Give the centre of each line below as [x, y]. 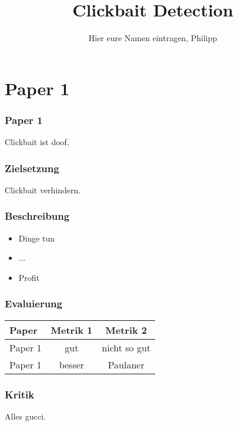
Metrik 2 [126, 330]
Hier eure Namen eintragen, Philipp [153, 38]
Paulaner [126, 364]
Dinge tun [37, 238]
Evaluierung [33, 303]
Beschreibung [37, 216]
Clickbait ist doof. [37, 142]
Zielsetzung [32, 168]
